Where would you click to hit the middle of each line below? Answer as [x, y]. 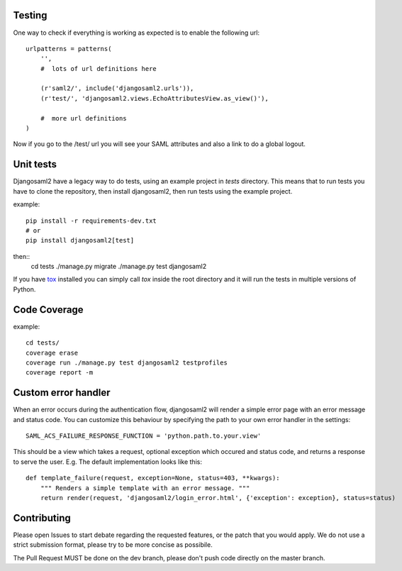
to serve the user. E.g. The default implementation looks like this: [107, 462]
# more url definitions [83, 118]
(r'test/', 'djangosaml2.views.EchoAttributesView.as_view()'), [154, 98]
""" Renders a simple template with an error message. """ [145, 488]
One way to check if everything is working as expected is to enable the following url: [136, 33]
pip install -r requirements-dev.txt [91, 221]
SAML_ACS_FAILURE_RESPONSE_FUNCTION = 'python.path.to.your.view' [144, 436]
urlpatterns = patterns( [69, 49]
